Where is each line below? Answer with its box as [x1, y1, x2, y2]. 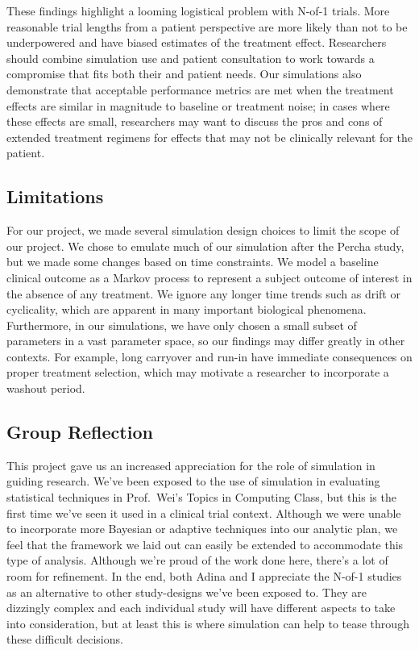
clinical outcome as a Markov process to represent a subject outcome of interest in [6, 269, 413, 285]
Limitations [6, 184, 104, 209]
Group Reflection [6, 419, 153, 444]
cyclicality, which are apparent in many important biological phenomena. [6, 301, 367, 318]
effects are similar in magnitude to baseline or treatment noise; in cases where [6, 97, 390, 114]
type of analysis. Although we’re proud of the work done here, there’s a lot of [6, 552, 388, 569]
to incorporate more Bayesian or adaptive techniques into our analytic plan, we [6, 520, 398, 537]
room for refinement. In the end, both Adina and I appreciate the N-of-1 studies [6, 568, 402, 585]
